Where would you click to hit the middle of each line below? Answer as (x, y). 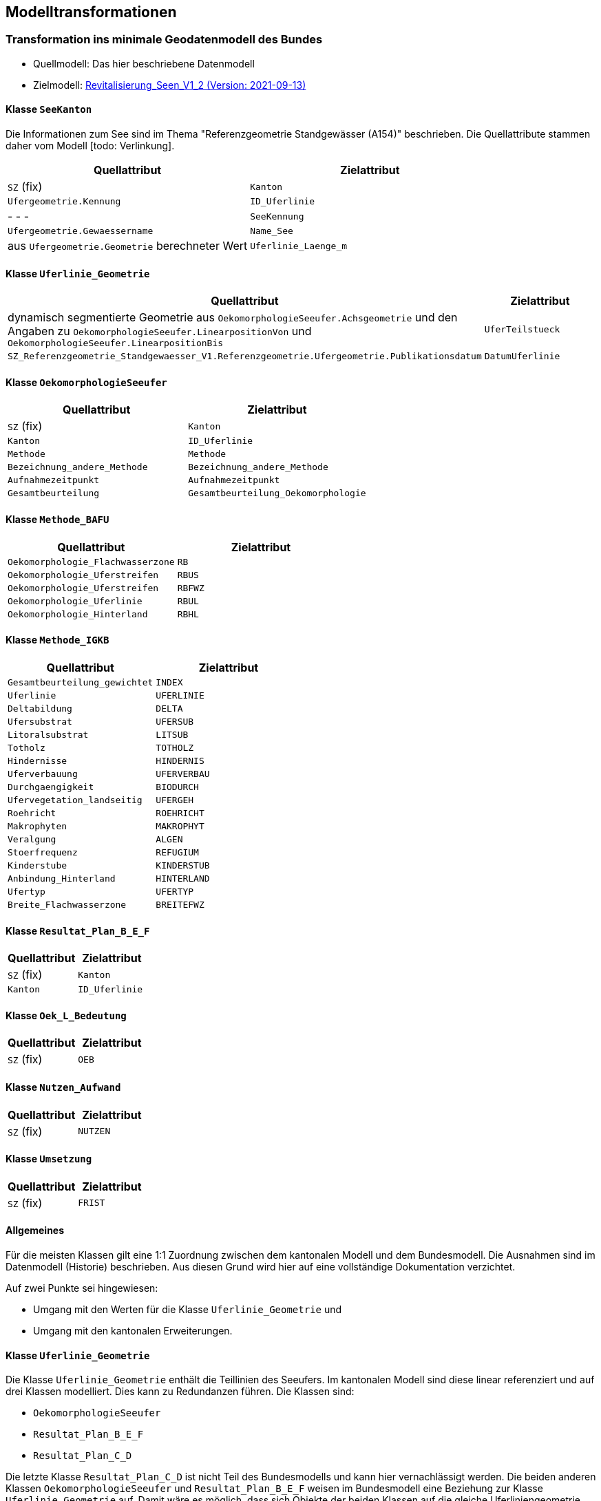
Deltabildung (40, 708)
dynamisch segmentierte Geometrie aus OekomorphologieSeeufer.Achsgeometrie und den (233, 318)
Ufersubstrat (40, 721)
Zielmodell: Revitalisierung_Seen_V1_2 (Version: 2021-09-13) (170, 85)
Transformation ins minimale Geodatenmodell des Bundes (164, 40)
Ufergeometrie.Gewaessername (81, 231)
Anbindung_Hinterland (62, 878)
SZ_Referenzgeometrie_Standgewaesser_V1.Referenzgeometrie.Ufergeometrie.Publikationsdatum (245, 356)
